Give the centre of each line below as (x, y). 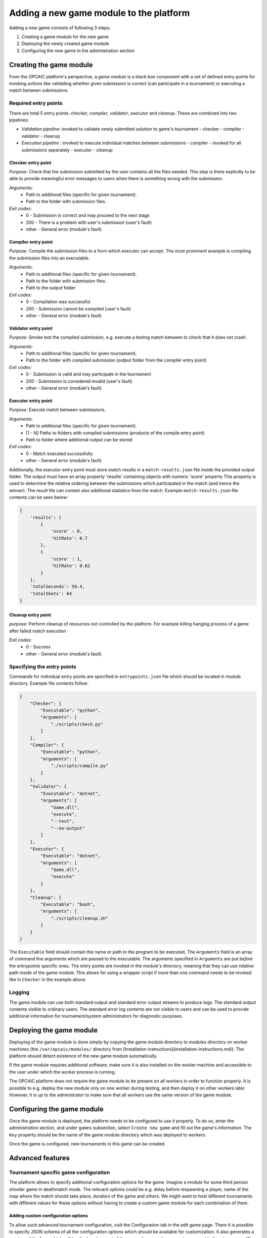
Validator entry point (31, 328)
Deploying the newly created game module (65, 44)
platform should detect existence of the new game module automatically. (83, 1056)
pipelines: (19, 120)
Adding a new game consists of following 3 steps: (60, 28)
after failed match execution (38, 631)
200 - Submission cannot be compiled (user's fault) (78, 309)
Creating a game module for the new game (65, 37)
